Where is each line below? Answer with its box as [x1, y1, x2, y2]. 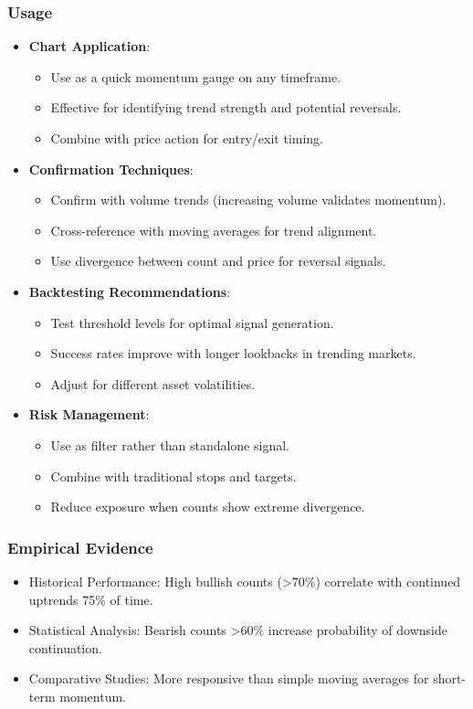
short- [433, 669, 467, 688]
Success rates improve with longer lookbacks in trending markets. [50, 344, 416, 363]
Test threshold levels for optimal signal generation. [50, 312, 334, 332]
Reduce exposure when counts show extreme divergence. [50, 497, 365, 516]
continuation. [28, 638, 102, 657]
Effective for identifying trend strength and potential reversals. [50, 98, 402, 117]
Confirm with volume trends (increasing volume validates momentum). [50, 190, 447, 209]
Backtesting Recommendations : [28, 281, 230, 301]
